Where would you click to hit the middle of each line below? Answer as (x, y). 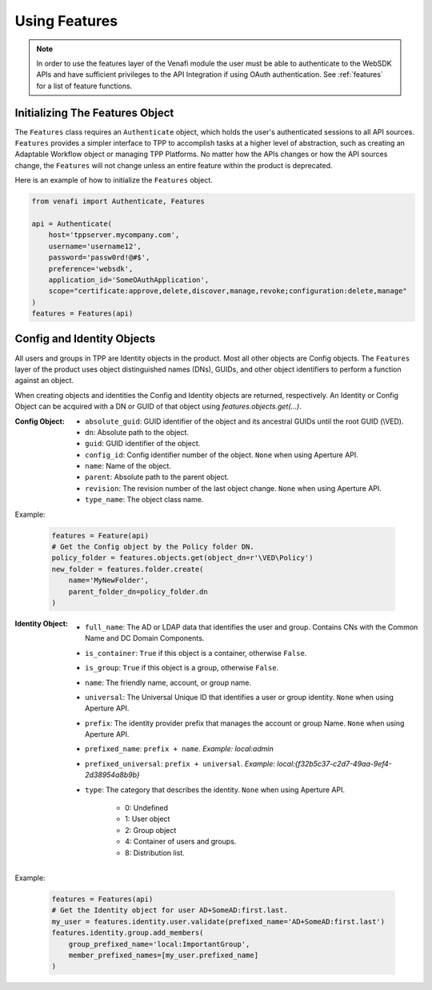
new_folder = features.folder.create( (128, 569)
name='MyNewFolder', (109, 580)
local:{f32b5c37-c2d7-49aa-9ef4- (334, 763)
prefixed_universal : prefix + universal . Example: (180, 763)
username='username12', (95, 246)
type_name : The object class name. (144, 500)
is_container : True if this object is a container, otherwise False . (196, 653)
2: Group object (151, 830)
